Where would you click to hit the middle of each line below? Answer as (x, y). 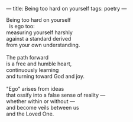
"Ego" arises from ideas (35, 89)
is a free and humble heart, (39, 64)
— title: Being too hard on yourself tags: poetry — (66, 9)
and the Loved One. (30, 114)
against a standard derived (39, 39)
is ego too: (22, 26)
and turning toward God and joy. (45, 76)
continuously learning (33, 70)
